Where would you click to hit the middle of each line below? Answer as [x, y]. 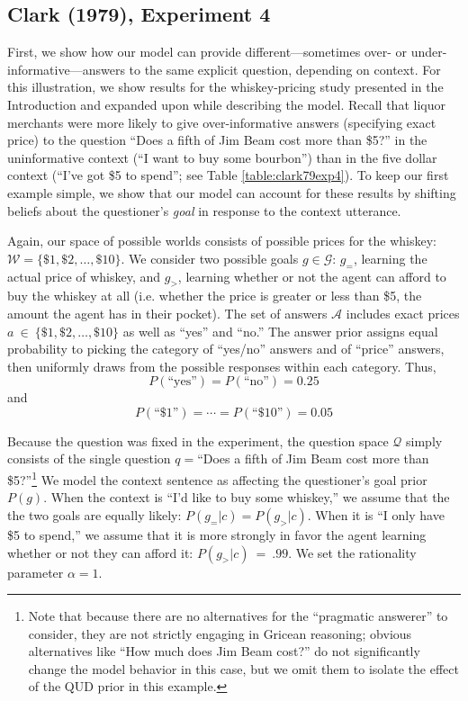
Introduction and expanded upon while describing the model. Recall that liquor [226, 104]
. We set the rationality [352, 552]
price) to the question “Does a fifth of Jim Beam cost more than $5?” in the [217, 140]
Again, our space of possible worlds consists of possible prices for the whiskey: [222, 241]
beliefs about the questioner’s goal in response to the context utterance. [204, 210]
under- [429, 52]
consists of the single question [89, 458]
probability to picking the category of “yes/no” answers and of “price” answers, [226, 349]
